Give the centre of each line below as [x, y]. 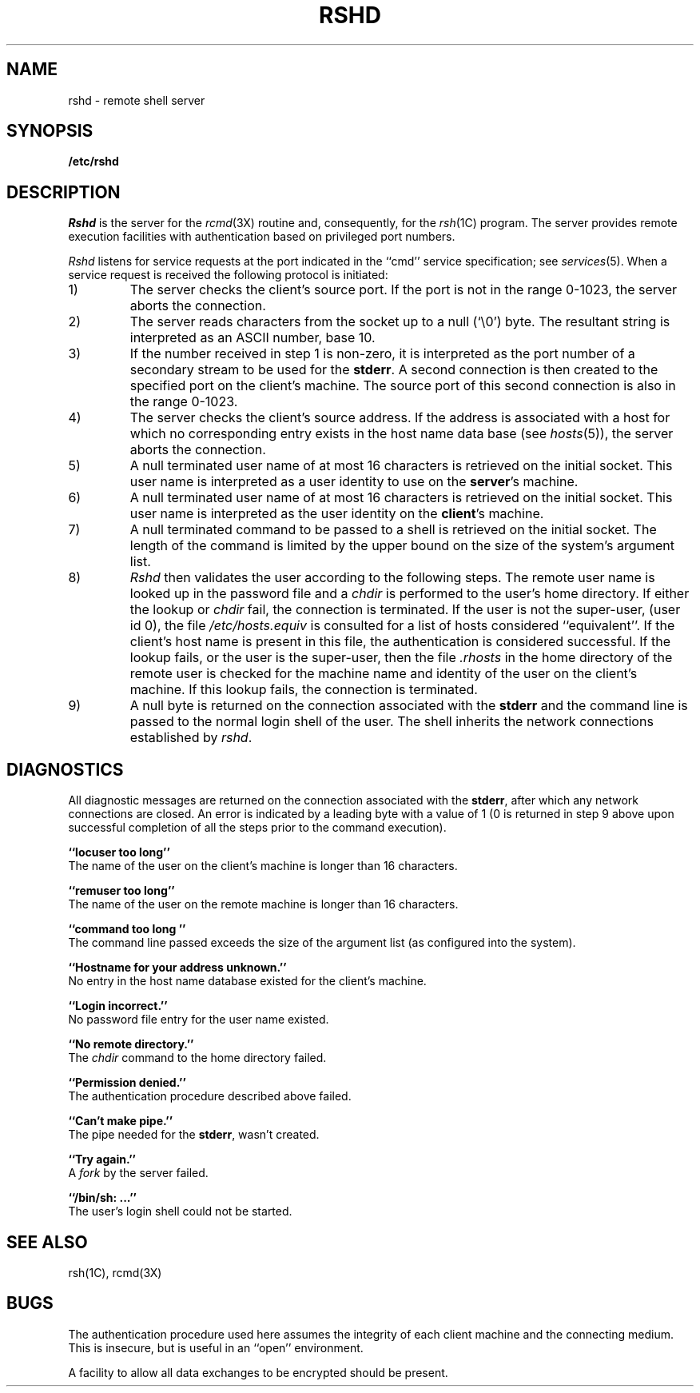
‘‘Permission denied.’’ [127, 1083]
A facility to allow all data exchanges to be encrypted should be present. [258, 1372]
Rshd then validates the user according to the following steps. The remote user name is [392, 578]
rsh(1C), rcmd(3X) [115, 1272]
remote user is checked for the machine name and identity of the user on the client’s [384, 674]
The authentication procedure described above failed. [210, 1096]
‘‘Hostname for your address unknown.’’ [177, 968]
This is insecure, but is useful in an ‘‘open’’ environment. [216, 1347]
